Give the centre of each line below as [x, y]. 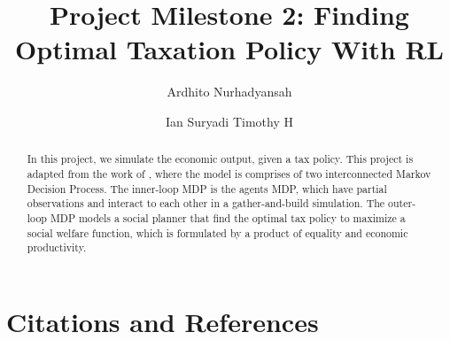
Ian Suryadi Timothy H [229, 121]
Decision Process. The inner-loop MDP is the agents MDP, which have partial [207, 188]
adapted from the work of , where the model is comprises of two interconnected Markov [229, 173]
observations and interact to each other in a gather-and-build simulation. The [206, 203]
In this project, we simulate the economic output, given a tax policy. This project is [220, 159]
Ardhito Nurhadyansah [229, 92]
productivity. [57, 247]
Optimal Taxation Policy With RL [229, 49]
